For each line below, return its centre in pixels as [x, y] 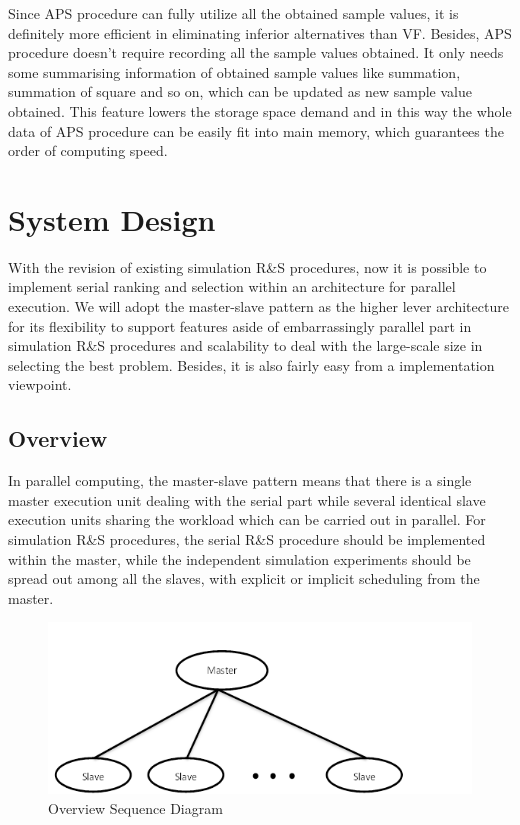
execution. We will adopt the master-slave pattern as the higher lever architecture [258, 306]
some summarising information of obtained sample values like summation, [234, 71]
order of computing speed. [88, 150]
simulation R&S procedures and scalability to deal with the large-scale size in [245, 345]
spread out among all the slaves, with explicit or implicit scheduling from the [244, 578]
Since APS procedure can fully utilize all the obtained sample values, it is [233, 13]
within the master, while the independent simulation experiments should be [239, 558]
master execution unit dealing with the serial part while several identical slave [247, 499]
